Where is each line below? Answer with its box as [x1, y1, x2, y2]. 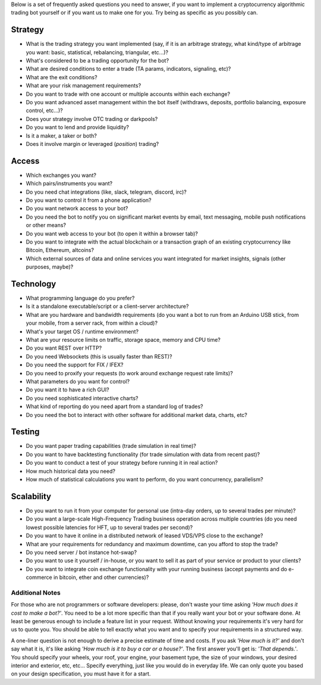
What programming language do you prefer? [26, 295, 135, 302]
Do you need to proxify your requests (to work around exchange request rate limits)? [26, 369, 233, 376]
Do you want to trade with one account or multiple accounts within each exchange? [26, 90, 231, 98]
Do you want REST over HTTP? [26, 344, 102, 351]
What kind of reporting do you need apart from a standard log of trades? [26, 403, 203, 410]
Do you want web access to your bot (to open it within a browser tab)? [26, 230, 199, 237]
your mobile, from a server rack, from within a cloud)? [26, 319, 158, 327]
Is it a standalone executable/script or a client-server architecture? [26, 303, 189, 310]
